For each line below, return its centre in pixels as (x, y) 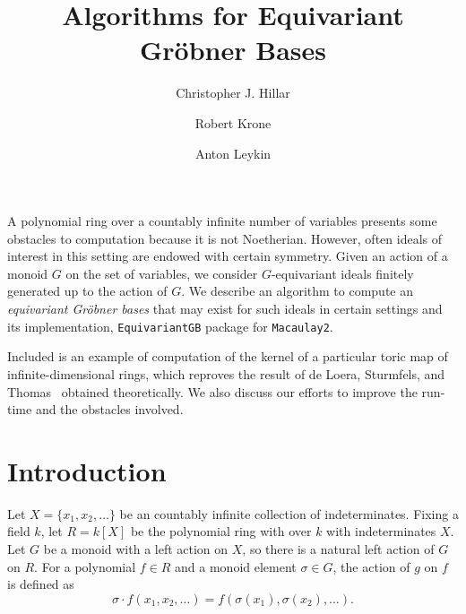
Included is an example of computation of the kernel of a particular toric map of (228, 356)
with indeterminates (381, 531)
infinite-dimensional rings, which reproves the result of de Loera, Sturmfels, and (226, 373)
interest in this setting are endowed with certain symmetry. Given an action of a (228, 256)
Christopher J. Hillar (233, 93)
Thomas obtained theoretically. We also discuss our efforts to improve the (212, 391)
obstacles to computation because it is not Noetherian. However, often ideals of (224, 238)
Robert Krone (233, 122)
